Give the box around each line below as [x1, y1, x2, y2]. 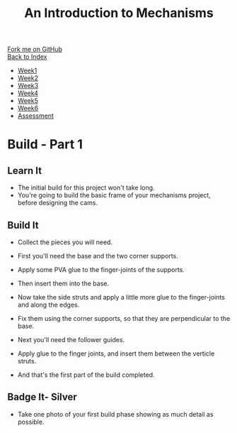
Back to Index [7, 53, 47, 61]
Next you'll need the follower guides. [17, 336, 125, 344]
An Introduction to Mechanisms [24, 5, 214, 21]
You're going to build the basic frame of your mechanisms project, [17, 191, 211, 199]
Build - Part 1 [7, 136, 83, 153]
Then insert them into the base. [17, 279, 110, 287]
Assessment [17, 111, 54, 120]
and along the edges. [17, 300, 80, 309]
